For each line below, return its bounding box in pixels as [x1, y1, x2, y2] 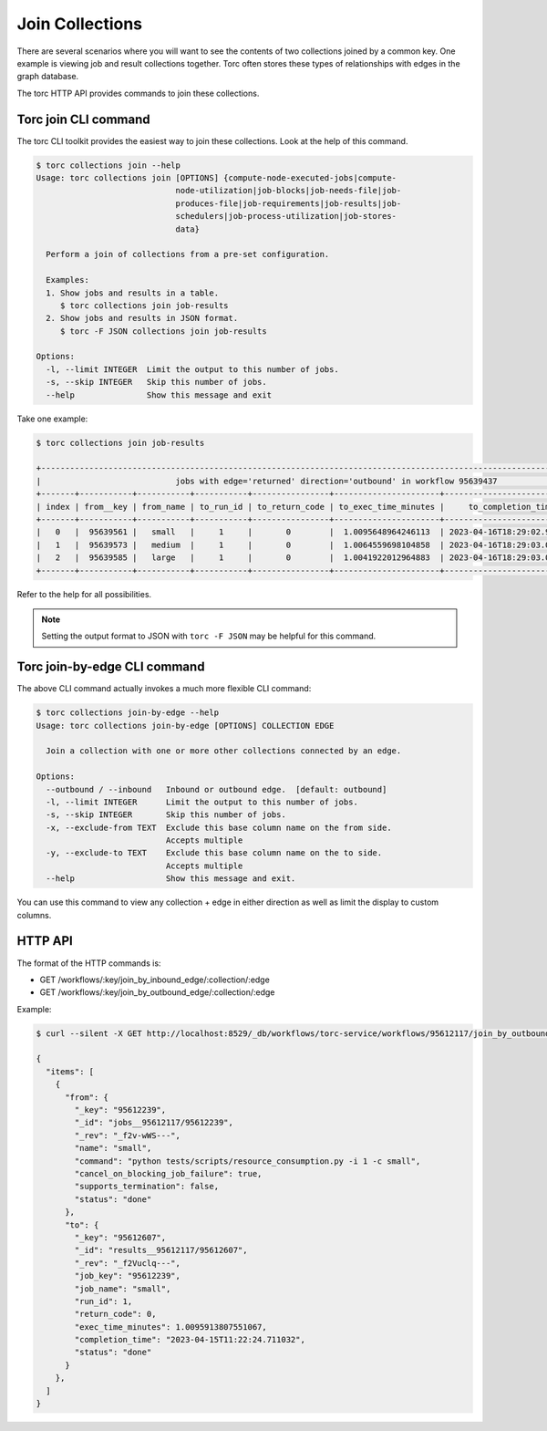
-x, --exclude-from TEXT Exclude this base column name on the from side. [46, 822, 392, 833]
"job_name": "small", [74, 1283, 171, 1294]
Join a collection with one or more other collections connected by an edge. [46, 746, 402, 756]
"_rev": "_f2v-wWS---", [74, 1130, 181, 1140]
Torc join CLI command [16, 111, 150, 127]
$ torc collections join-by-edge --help [36, 708, 219, 718]
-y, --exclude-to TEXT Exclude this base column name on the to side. [46, 848, 383, 858]
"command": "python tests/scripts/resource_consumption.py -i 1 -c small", [74, 1156, 421, 1167]
